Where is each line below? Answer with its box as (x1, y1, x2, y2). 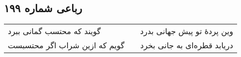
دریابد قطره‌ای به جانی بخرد (140, 39, 233, 51)
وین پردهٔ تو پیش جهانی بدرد (140, 25, 233, 37)
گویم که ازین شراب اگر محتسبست (8, 39, 125, 51)
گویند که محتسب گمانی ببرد (8, 25, 101, 37)
